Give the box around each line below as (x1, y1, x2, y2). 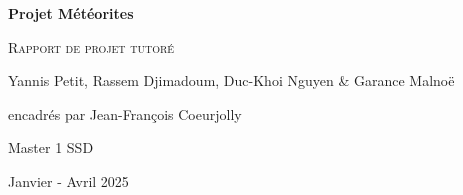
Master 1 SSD (8, 137, 94, 158)
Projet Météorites (8, 3, 134, 23)
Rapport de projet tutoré (8, 36, 175, 57)
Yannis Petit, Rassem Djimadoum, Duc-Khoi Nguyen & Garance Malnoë (8, 70, 455, 91)
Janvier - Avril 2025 (8, 170, 129, 191)
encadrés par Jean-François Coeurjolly (8, 103, 242, 124)
